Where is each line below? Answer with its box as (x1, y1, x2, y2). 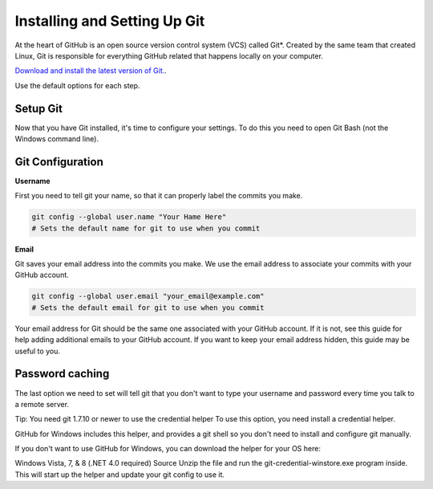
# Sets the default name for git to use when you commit (31, 223, 261, 233)
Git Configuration (14, 155, 103, 169)
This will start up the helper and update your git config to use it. (14, 470, 225, 479)
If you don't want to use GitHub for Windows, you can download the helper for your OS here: (14, 444, 321, 454)
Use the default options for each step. (14, 80, 140, 90)
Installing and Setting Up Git (14, 12, 205, 30)
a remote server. (14, 399, 70, 409)
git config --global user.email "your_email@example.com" (31, 291, 265, 301)
